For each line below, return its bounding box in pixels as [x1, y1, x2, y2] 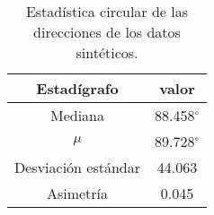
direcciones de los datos [33, 21, 181, 42]
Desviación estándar [14, 157, 141, 177]
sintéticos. [76, 42, 138, 63]
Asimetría [46, 183, 109, 203]
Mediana [49, 105, 105, 125]
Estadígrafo [36, 78, 119, 99]
